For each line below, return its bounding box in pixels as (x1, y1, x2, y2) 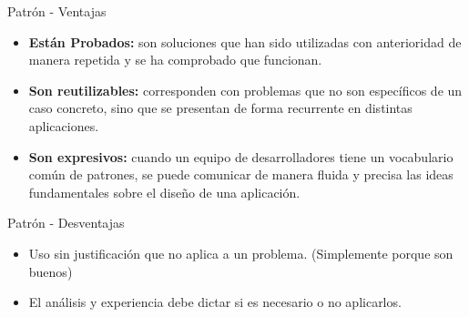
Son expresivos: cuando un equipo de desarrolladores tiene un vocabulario (28, 147, 454, 166)
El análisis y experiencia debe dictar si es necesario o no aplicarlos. (28, 292, 402, 312)
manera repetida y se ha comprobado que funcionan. (28, 50, 322, 69)
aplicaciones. (28, 116, 99, 135)
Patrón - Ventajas (7, 2, 107, 20)
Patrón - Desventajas (7, 213, 125, 232)
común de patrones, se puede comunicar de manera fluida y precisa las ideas (28, 165, 454, 184)
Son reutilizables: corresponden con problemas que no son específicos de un (28, 80, 463, 99)
